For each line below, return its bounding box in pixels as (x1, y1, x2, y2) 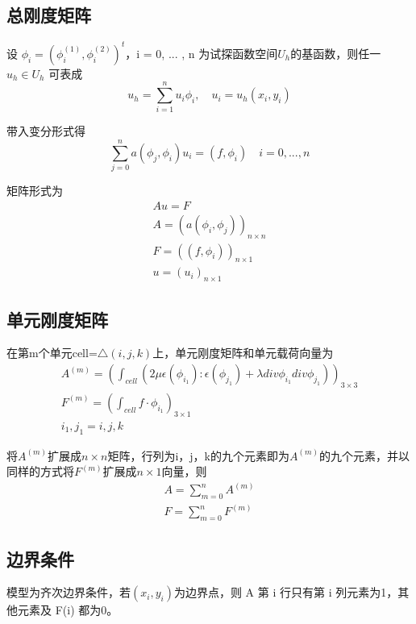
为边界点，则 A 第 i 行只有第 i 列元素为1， (173, 584, 398, 601)
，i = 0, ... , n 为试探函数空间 (125, 44, 278, 61)
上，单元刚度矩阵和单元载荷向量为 (152, 344, 334, 361)
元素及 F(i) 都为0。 (17, 601, 119, 618)
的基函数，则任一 (290, 44, 381, 61)
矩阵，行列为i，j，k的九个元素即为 (107, 447, 289, 464)
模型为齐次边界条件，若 (6, 584, 131, 601)
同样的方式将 (6, 463, 74, 480)
